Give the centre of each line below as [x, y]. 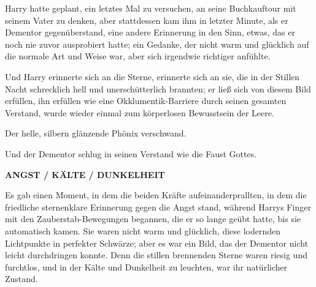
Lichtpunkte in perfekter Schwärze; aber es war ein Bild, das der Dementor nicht [157, 243]
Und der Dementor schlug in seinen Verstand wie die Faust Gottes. [131, 153]
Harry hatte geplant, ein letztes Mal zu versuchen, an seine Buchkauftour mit [151, 8]
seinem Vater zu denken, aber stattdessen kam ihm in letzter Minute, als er [147, 20]
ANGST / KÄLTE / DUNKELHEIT [85, 174]
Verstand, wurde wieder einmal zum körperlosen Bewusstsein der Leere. [140, 112]
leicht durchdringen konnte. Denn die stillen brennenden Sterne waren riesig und [156, 255]
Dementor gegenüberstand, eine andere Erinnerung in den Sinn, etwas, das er [150, 32]
